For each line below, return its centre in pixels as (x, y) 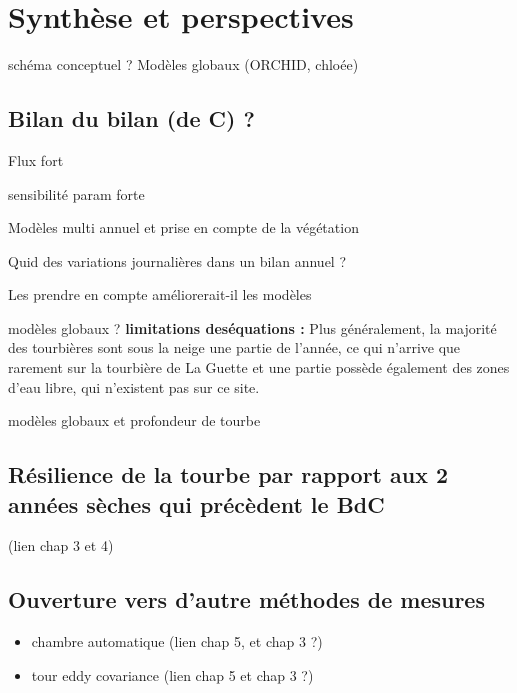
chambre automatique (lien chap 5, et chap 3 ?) (177, 641)
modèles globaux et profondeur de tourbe (134, 420)
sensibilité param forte (76, 193)
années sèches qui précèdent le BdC (196, 503)
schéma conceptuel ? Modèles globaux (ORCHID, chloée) (183, 64)
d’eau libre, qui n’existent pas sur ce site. (134, 386)
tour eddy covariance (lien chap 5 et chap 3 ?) (172, 674)
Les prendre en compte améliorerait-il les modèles (160, 294)
